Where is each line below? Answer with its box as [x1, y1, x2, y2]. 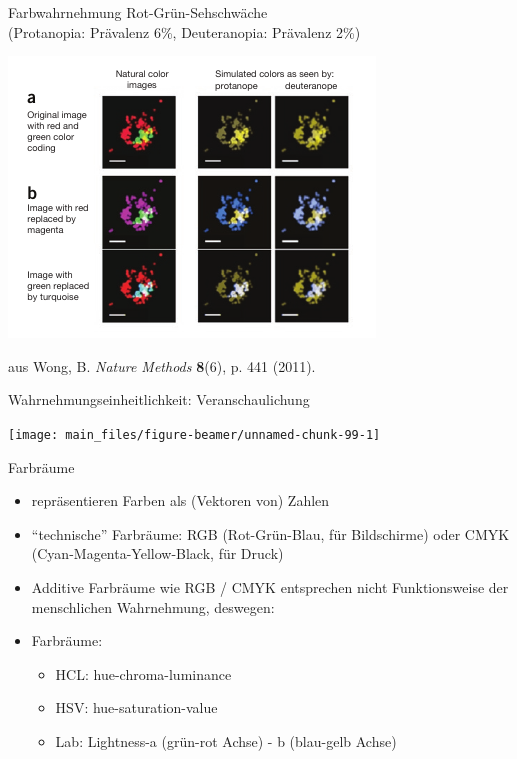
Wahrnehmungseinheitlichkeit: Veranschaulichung [8, 389, 310, 410]
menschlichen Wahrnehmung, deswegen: [31, 596, 275, 617]
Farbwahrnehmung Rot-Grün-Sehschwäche [8, 2, 268, 22]
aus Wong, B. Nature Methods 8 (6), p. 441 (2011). [8, 355, 316, 376]
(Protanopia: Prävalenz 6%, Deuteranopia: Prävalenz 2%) [8, 21, 361, 42]
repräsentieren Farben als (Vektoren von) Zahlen [31, 490, 330, 511]
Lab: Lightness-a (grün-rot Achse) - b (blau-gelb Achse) [55, 730, 397, 751]
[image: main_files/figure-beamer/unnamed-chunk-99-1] [8, 427, 381, 442]
